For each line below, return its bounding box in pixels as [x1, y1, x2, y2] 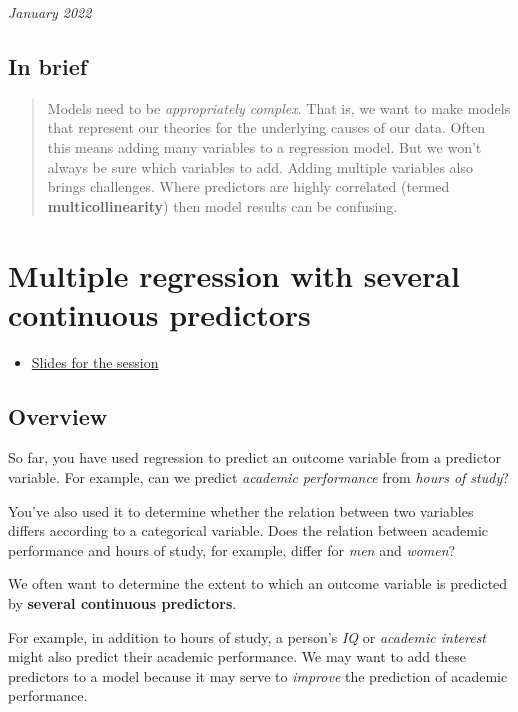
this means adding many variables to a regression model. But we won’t [47, 136, 482, 157]
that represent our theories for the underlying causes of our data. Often [47, 117, 486, 138]
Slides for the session [31, 351, 159, 372]
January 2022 [8, 2, 92, 22]
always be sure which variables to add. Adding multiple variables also [47, 156, 473, 177]
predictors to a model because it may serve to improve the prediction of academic [8, 665, 508, 686]
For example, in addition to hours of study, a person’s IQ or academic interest [8, 626, 487, 647]
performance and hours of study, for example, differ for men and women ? [8, 539, 456, 560]
